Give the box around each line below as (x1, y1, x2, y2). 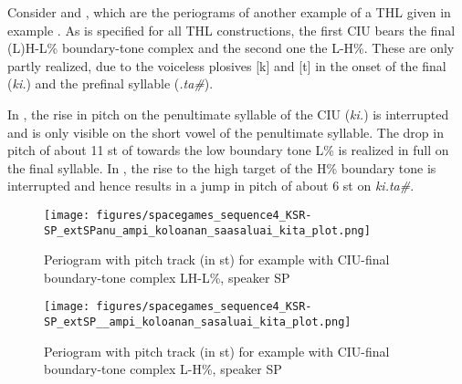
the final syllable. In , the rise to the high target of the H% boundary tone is (7, 158, 436, 177)
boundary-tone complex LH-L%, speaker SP (44, 267, 290, 286)
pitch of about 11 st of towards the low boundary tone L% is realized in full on (7, 140, 449, 160)
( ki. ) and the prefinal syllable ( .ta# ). (7, 74, 214, 93)
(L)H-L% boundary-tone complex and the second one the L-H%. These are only (7, 38, 455, 57)
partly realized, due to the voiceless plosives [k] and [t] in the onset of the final (7, 56, 446, 75)
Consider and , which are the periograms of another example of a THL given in (7, 3, 451, 21)
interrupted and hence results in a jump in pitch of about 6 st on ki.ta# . (7, 176, 415, 195)
